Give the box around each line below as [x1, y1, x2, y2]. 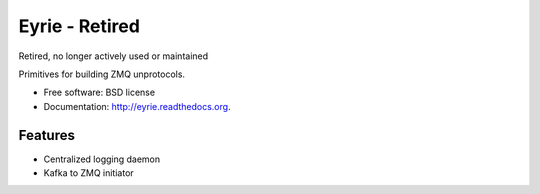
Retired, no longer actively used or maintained [18, 50, 209, 62]
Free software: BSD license [43, 86, 155, 99]
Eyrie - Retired [18, 15, 140, 37]
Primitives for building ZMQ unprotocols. [18, 68, 185, 80]
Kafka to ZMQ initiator [43, 167, 134, 179]
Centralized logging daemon [43, 153, 161, 165]
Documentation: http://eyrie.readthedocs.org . [43, 100, 231, 112]
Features [18, 126, 75, 144]
